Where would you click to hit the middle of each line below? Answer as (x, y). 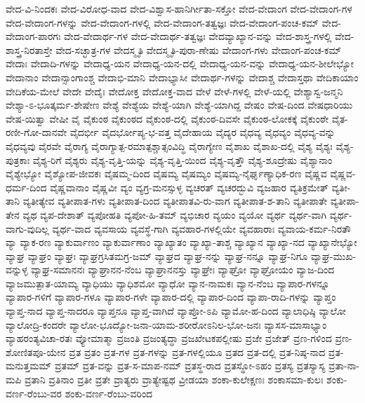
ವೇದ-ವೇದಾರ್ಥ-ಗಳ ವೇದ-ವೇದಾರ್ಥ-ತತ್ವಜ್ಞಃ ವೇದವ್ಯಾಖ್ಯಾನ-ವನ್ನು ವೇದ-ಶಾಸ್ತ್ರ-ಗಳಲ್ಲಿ (198, 36)
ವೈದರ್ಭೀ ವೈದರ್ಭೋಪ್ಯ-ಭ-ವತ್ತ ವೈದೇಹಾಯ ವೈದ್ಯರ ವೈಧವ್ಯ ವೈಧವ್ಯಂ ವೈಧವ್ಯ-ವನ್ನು (203, 132)
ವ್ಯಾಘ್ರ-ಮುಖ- (333, 255)
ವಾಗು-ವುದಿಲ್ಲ (27, 228)
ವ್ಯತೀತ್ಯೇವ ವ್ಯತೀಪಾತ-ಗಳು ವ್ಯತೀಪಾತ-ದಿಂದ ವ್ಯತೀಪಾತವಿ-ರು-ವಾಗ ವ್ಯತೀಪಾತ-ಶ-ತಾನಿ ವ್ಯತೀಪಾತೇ (175, 201)
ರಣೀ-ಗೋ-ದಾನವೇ (36, 132)
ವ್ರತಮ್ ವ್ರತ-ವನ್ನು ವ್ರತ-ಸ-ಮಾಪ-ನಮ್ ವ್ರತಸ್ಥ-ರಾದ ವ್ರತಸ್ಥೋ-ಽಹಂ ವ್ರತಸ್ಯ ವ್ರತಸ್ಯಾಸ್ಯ (190, 366)
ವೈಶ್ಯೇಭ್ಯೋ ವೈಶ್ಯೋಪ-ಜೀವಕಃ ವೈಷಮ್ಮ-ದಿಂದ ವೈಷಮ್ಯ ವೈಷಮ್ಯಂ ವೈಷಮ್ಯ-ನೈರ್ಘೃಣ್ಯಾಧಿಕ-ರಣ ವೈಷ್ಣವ (166, 173)
